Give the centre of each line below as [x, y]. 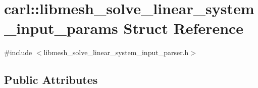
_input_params [61, 28]
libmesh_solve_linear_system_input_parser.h [116, 52]
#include [18, 52]
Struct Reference [184, 28]
